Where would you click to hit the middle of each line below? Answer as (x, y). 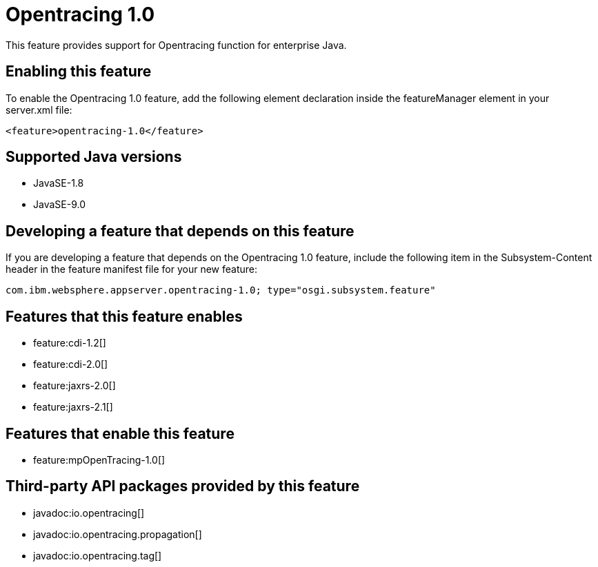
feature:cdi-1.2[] (70, 343)
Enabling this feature (79, 72)
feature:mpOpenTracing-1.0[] (99, 460)
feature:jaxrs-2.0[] (74, 386)
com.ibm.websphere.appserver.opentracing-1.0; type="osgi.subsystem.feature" (221, 290)
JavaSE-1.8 (59, 183)
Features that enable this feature (120, 433)
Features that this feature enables (124, 316)
